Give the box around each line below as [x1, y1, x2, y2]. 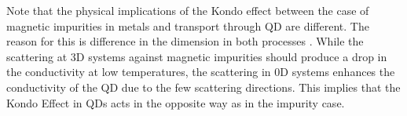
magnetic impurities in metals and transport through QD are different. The [6, 17, 369, 34]
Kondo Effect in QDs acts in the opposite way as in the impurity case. [6, 94, 345, 111]
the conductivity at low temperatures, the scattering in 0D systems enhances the [6, 63, 395, 80]
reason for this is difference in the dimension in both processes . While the [6, 33, 364, 49]
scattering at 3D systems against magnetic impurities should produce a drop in [6, 48, 387, 64]
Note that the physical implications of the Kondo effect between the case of [6, 2, 369, 18]
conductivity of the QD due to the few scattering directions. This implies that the [6, 78, 401, 95]
